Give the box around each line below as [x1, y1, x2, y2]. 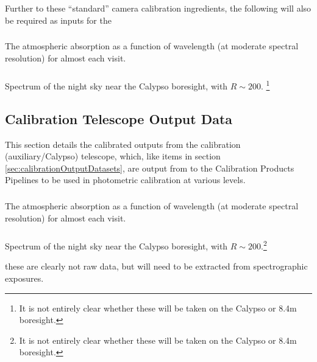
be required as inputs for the [5, 13, 112, 26]
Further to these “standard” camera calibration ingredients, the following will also [5, 2, 312, 14]
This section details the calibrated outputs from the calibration [5, 137, 241, 150]
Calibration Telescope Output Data [5, 109, 233, 128]
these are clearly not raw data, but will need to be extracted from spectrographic [5, 260, 308, 273]
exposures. [5, 271, 44, 284]
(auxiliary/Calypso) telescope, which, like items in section [5, 150, 221, 162]
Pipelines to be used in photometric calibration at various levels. [5, 173, 246, 186]
